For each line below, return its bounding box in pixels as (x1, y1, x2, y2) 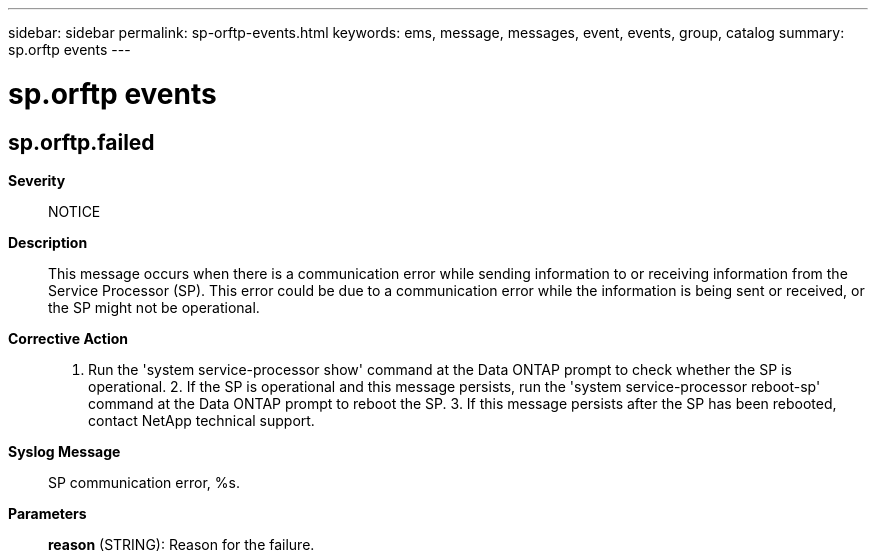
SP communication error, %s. (48, 473, 240, 491)
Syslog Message (8, 442, 121, 460)
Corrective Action (8, 329, 128, 347)
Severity (8, 171, 66, 189)
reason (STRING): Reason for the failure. (48, 535, 315, 553)
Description (8, 233, 88, 251)
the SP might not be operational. (48, 298, 260, 316)
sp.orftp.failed (8, 129, 155, 155)
